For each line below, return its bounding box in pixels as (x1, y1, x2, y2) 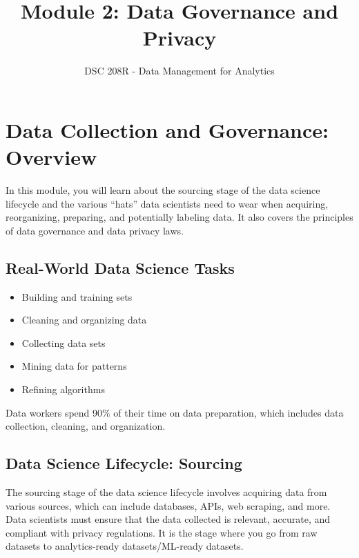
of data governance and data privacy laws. (6, 223, 184, 237)
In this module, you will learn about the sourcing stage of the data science (6, 183, 320, 197)
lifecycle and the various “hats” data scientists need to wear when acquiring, (6, 196, 329, 210)
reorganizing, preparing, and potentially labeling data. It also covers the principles (6, 210, 353, 224)
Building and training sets (21, 289, 133, 303)
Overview (6, 143, 97, 171)
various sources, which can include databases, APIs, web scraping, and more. (6, 498, 331, 512)
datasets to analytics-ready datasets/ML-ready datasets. (6, 539, 244, 553)
